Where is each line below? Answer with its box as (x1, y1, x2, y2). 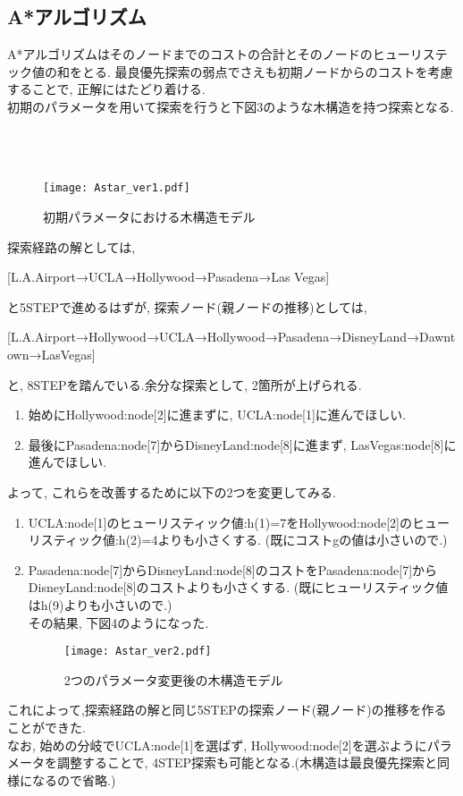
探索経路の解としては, (7, 237, 136, 256)
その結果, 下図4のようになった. (28, 613, 209, 631)
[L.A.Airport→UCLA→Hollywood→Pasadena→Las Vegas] (7, 267, 330, 286)
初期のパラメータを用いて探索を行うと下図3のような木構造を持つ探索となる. (7, 97, 454, 115)
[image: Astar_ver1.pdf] (43, 182, 190, 195)
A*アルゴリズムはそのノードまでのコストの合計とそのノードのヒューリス (7, 45, 435, 64)
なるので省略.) (31, 770, 116, 789)
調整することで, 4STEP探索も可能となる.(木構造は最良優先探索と (56, 753, 438, 772)
